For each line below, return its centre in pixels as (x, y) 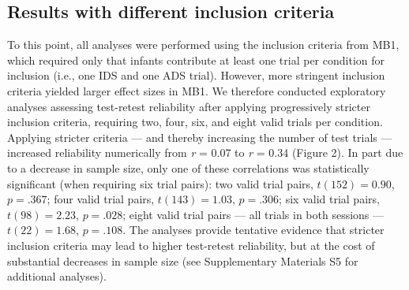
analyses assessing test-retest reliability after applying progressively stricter (189, 106)
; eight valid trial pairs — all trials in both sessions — (253, 214)
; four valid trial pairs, (101, 199)
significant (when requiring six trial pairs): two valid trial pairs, (160, 183)
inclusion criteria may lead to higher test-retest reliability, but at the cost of (191, 245)
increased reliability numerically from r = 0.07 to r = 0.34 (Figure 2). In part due (205, 152)
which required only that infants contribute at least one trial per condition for (196, 59)
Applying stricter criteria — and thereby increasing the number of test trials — (200, 137)
